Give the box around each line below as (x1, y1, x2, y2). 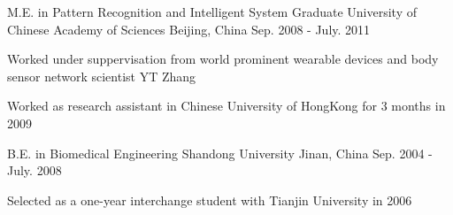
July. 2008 (7, 161, 62, 180)
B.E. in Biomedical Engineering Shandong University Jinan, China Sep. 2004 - (7, 143, 433, 162)
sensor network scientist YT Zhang (7, 66, 196, 85)
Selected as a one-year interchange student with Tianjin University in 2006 (7, 190, 412, 209)
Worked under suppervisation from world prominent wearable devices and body (7, 50, 439, 68)
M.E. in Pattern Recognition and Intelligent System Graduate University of (7, 3, 418, 20)
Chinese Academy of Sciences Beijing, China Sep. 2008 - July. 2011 (7, 19, 371, 38)
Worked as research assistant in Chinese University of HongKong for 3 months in (7, 96, 446, 115)
